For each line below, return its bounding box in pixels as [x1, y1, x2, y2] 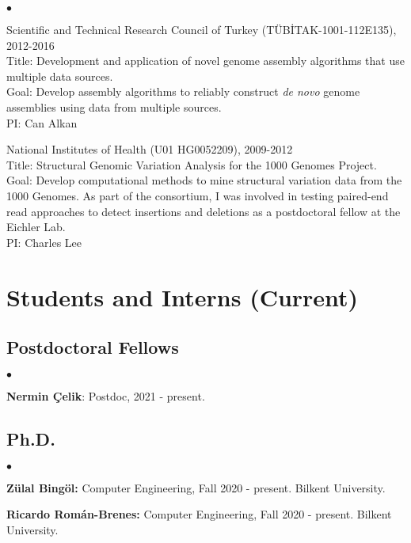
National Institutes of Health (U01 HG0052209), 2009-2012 [6, 141, 293, 158]
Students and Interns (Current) [6, 280, 359, 313]
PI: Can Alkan [6, 114, 78, 131]
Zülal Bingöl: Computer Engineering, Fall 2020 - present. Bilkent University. [6, 479, 386, 496]
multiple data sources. [6, 67, 113, 84]
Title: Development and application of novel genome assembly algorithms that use [6, 52, 405, 69]
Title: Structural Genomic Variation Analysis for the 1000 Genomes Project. [6, 156, 377, 173]
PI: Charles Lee [6, 234, 82, 250]
